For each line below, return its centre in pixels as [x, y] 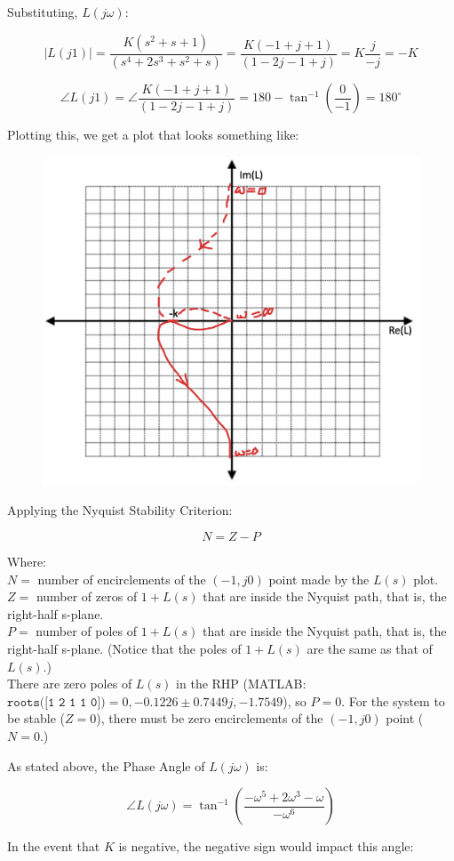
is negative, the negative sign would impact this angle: [266, 846]
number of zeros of [87, 596]
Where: [27, 561]
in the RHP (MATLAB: [241, 684]
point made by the [319, 579]
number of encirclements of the [122, 579]
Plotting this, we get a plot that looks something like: [153, 135]
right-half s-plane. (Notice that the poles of [124, 648]
